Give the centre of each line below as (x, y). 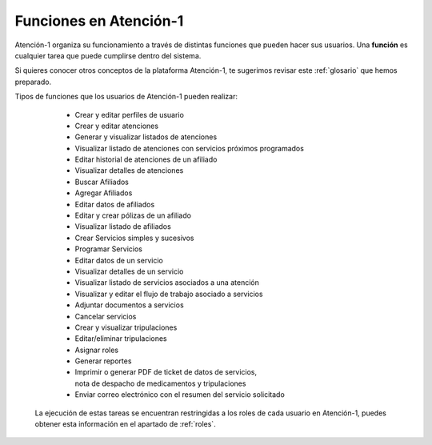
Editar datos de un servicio (119, 260)
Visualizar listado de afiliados (123, 227)
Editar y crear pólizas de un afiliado (133, 215)
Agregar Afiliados (104, 193)
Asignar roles (97, 350)
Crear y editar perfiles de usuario (129, 114)
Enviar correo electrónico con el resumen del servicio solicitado (180, 395)
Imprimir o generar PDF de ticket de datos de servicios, (166, 372)
